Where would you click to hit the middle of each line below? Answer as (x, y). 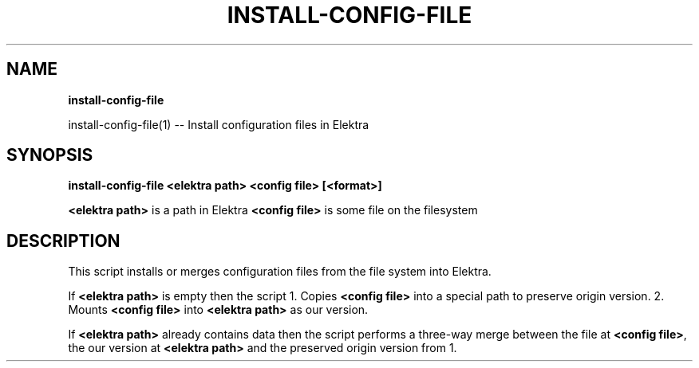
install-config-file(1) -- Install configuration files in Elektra (219, 124)
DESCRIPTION (63, 241)
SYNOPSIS (50, 155)
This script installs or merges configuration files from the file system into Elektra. (280, 272)
